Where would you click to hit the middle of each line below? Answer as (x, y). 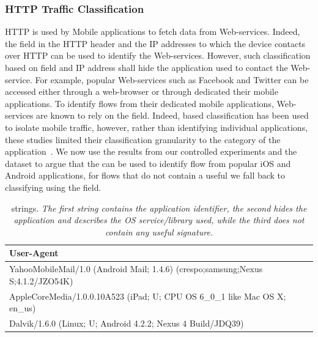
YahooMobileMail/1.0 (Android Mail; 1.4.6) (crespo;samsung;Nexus (136, 269)
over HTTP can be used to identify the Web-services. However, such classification (158, 55)
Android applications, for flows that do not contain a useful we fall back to (145, 175)
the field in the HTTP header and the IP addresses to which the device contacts (155, 43)
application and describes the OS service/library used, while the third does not (159, 220)
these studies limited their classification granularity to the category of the (143, 139)
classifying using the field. (53, 187)
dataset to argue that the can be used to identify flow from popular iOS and (148, 163)
